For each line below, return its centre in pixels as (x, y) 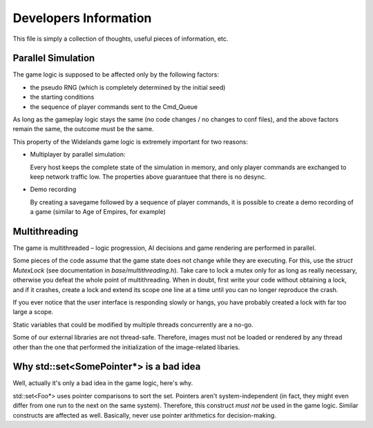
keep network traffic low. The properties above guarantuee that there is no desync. (148, 177)
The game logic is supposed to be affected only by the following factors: (116, 75)
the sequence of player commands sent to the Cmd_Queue (114, 106)
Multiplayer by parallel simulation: (78, 155)
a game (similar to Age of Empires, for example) (98, 212)
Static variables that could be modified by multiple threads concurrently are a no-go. (133, 324)
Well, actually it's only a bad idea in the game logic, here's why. (103, 383)
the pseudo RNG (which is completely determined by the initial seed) (128, 87)
